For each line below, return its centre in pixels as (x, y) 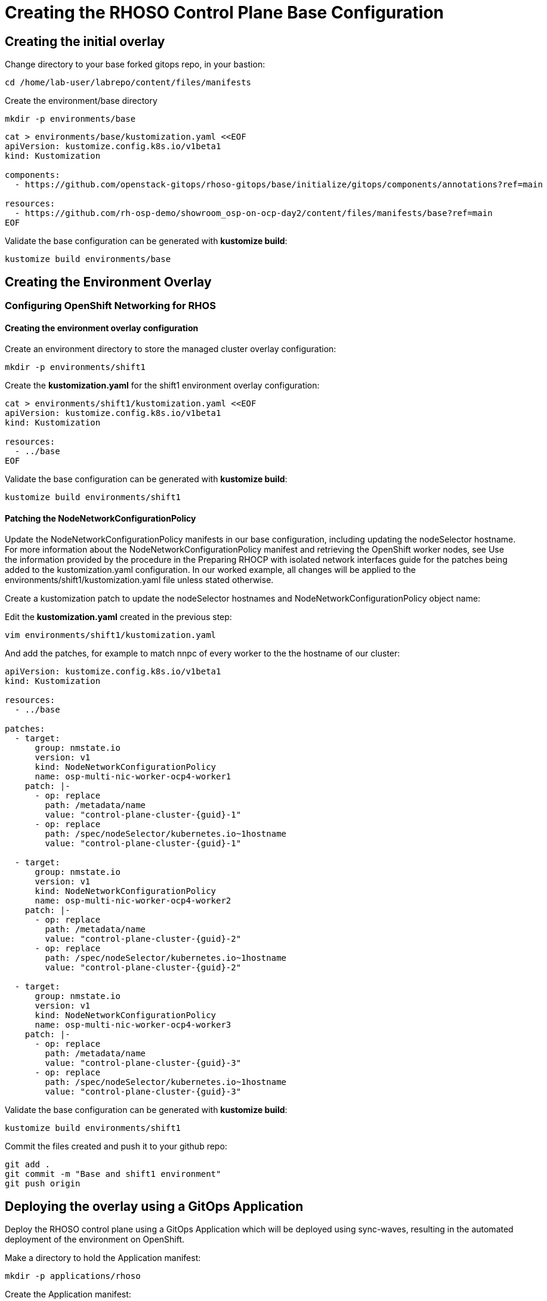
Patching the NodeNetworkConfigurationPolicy (101, 518)
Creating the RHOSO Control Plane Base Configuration (225, 13)
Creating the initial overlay (85, 41)
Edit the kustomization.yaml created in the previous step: (118, 617)
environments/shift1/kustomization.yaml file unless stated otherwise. (139, 580)
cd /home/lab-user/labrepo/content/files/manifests (128, 83)
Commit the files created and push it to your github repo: (116, 1146)
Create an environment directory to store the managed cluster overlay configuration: (171, 349)
